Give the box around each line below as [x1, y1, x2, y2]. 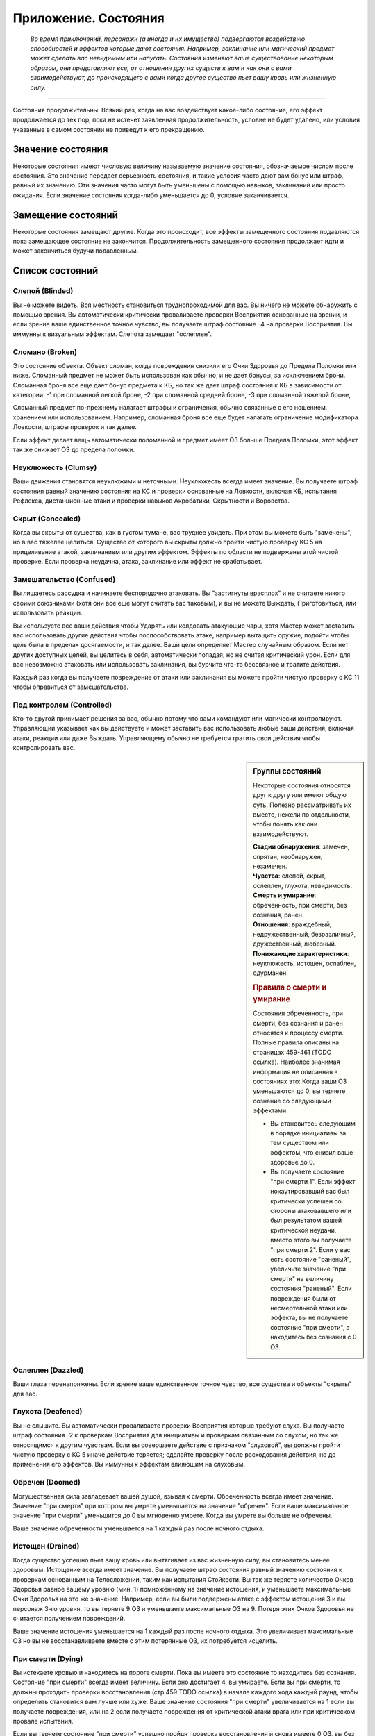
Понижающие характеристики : [253, 949, 349, 958]
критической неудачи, [270, 1226, 337, 1234]
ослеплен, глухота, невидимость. [253, 881, 353, 890]
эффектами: [253, 1106, 288, 1115]
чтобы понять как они [253, 820, 318, 828]
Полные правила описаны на [253, 1038, 340, 1046]
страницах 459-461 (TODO [253, 1048, 332, 1056]
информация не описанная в [253, 1067, 338, 1076]
